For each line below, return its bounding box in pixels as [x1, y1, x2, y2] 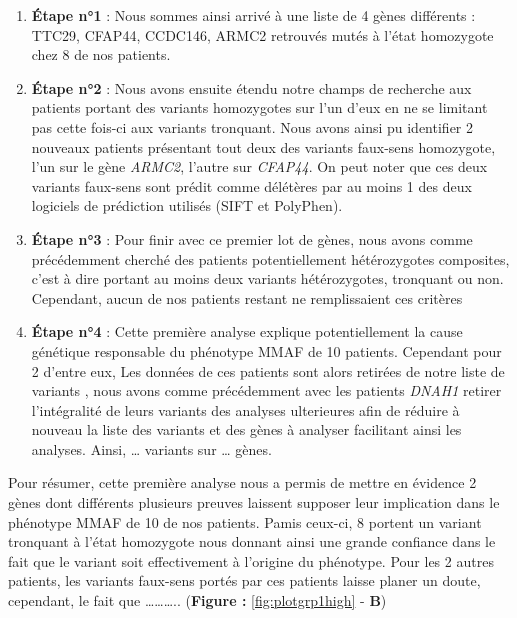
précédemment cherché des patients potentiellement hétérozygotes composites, [31, 248, 510, 269]
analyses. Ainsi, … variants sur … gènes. [31, 438, 272, 459]
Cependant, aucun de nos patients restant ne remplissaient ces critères [31, 287, 463, 308]
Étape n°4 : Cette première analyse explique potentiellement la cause [31, 321, 463, 342]
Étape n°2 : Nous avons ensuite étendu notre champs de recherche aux [31, 77, 472, 98]
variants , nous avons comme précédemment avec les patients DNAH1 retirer [31, 380, 502, 401]
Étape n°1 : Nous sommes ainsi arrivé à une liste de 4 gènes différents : [31, 5, 476, 25]
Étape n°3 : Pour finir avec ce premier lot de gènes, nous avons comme [31, 228, 473, 249]
